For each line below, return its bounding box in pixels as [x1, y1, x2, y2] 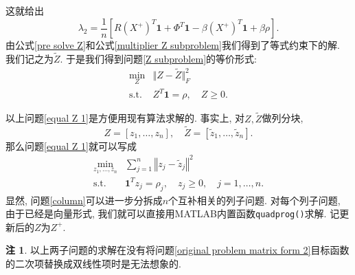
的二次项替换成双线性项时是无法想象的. [5, 256, 181, 271]
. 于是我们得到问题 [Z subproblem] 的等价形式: [60, 51, 257, 65]
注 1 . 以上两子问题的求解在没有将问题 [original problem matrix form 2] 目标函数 [5, 243, 350, 257]
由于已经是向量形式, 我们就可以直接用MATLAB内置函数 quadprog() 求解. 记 [5, 206, 340, 221]
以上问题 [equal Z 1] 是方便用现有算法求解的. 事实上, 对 [5, 111, 245, 125]
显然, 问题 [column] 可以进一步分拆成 [5, 192, 163, 207]
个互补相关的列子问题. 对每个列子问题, [168, 192, 341, 207]
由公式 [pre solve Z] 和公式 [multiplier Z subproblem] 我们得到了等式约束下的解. [5, 38, 340, 52]
